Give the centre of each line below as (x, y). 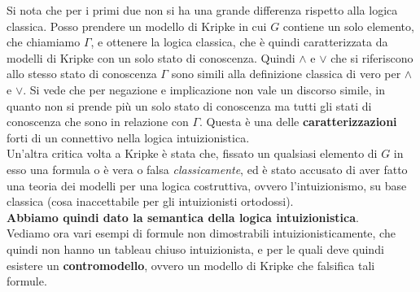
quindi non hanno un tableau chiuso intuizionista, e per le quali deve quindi (195, 248)
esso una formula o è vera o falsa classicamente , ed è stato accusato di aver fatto (207, 169)
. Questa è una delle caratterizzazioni (298, 122)
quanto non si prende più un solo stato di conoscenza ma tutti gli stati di (189, 105)
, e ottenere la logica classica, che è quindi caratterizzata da (239, 42)
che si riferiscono (372, 57)
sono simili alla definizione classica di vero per (286, 74)
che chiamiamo (44, 42)
